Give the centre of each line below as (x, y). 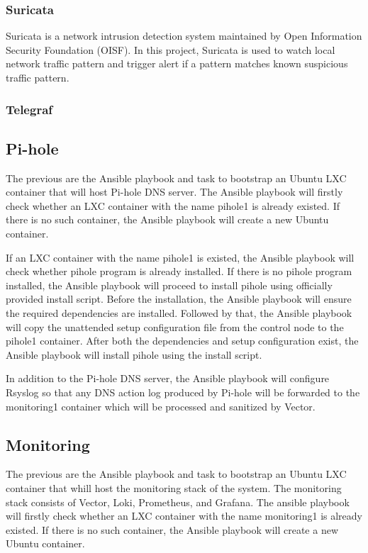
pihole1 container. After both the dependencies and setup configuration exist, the (182, 341)
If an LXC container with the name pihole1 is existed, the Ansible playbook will (180, 257)
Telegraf (29, 109)
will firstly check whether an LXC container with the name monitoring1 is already (184, 516)
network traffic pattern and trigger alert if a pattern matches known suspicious (177, 63)
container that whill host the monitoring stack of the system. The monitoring (174, 487)
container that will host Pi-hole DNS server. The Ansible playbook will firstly (174, 192)
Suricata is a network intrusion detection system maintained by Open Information (184, 36)
